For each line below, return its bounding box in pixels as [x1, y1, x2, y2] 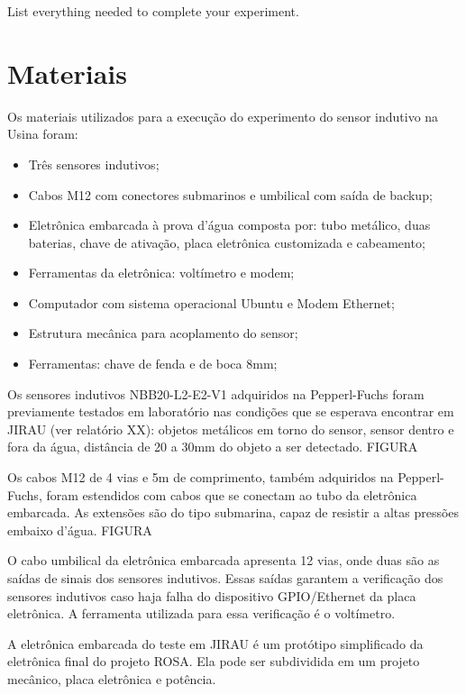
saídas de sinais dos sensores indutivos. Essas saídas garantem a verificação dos [7, 569, 443, 587]
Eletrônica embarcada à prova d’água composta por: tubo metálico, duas [28, 215, 431, 234]
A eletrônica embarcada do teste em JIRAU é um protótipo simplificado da [7, 634, 424, 653]
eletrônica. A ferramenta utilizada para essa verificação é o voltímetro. [7, 604, 396, 623]
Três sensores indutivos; [28, 154, 160, 173]
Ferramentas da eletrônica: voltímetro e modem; [28, 263, 295, 282]
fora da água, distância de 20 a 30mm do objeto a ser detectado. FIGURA [7, 437, 418, 456]
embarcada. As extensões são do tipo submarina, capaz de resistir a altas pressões [7, 503, 460, 522]
